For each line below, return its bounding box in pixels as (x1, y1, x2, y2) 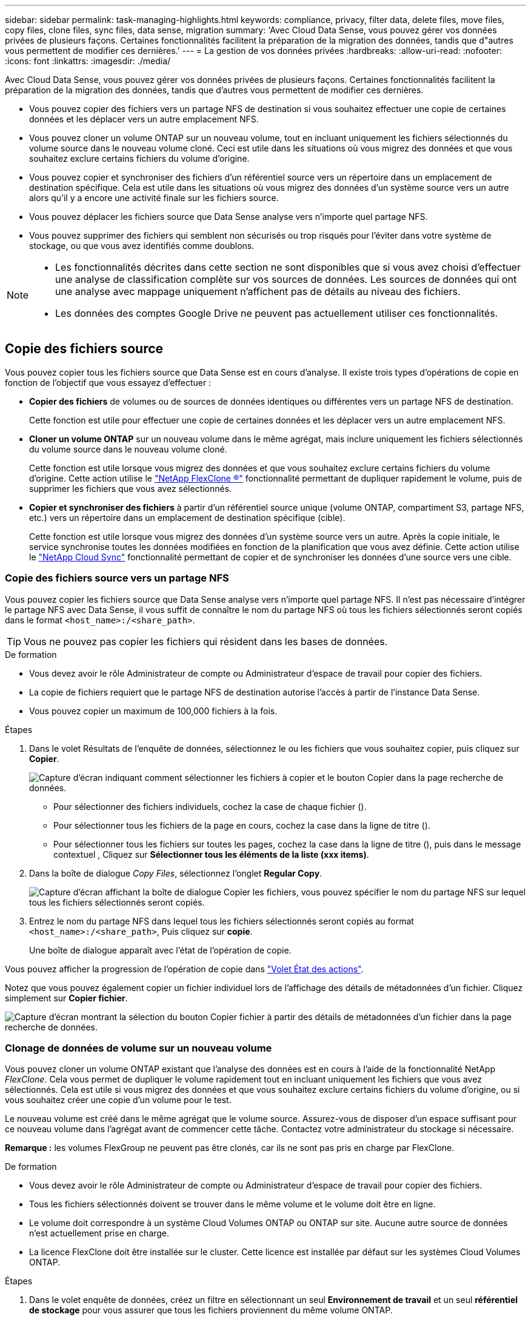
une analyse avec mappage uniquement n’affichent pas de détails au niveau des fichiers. (55, 285, 461, 297)
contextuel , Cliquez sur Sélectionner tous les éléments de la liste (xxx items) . (53, 849, 369, 860)
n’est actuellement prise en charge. (29, 1228, 170, 1239)
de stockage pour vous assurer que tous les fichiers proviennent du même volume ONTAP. (29, 1305, 393, 1316)
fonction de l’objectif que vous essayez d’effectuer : (5, 377, 212, 388)
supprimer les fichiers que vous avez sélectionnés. (29, 483, 232, 494)
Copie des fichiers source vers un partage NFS (5, 572, 229, 585)
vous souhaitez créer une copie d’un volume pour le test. (5, 1095, 232, 1106)
